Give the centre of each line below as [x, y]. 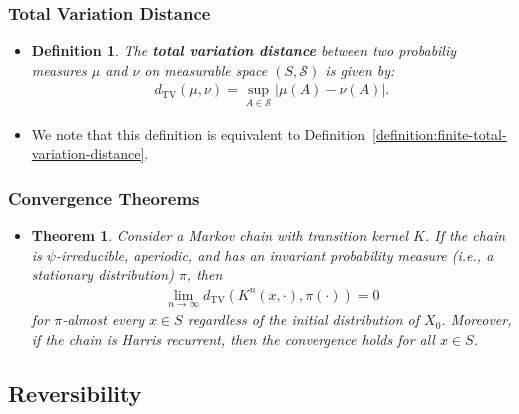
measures [59, 69]
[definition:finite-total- [439, 133]
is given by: [360, 69]
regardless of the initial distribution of [303, 319]
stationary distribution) [102, 274]
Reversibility [75, 392]
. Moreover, [476, 319]
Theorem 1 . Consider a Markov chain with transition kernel [220, 235]
